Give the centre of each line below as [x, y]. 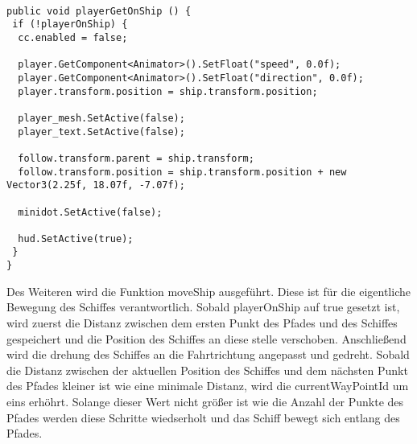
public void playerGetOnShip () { [99, 11]
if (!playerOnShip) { [70, 25]
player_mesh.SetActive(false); [101, 118]
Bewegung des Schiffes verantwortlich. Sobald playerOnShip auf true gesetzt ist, [203, 307]
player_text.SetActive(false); [101, 132]
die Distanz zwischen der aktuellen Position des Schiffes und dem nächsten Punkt [207, 370]
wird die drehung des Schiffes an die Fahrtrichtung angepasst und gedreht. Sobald [208, 354]
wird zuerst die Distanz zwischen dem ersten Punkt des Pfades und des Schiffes [202, 322]
